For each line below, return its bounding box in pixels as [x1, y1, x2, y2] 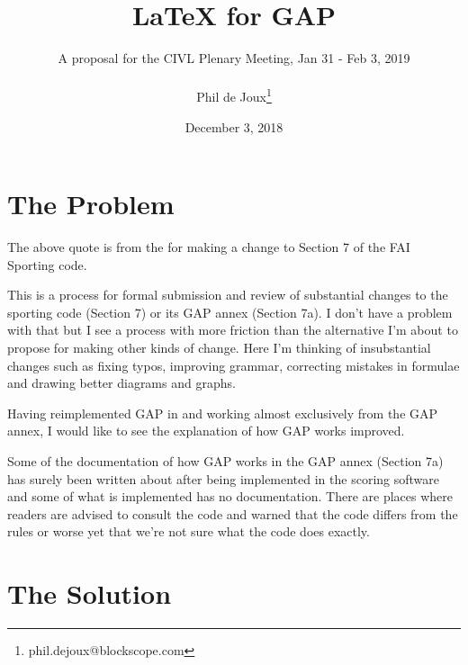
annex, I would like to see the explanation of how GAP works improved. [7, 421, 405, 440]
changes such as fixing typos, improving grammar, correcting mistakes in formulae [7, 355, 460, 374]
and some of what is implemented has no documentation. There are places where [7, 487, 454, 506]
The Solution [7, 575, 172, 612]
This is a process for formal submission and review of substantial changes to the [7, 285, 448, 304]
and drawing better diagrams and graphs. [7, 373, 236, 392]
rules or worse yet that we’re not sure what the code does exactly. [7, 522, 370, 541]
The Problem [7, 185, 175, 222]
